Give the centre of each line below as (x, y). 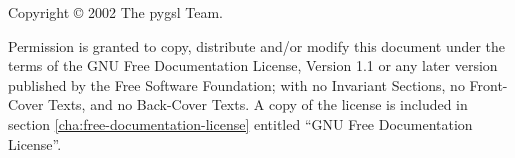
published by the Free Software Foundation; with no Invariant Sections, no (236, 84)
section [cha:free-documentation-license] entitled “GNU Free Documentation (240, 123)
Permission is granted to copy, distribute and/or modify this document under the (257, 45)
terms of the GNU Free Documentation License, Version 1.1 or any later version (253, 65)
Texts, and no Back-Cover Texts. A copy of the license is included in (258, 104)
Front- (488, 84)
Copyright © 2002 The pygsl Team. (115, 12)
